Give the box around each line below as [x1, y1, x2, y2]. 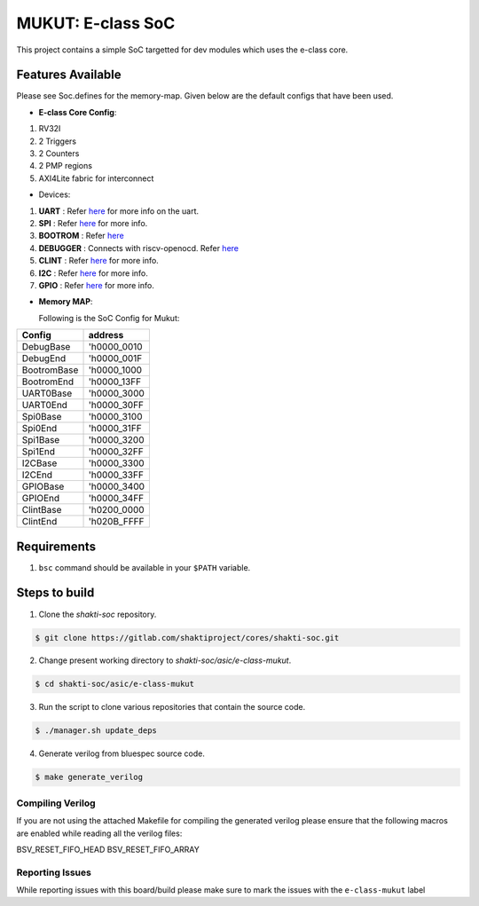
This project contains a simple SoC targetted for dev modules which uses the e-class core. [16, 44, 349, 55]
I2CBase [21, 457, 58, 469]
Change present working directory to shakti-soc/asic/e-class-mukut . [38, 655, 292, 666]
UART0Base [21, 387, 73, 399]
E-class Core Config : [38, 106, 117, 117]
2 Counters [38, 148, 80, 159]
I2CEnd [21, 469, 53, 481]
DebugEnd [21, 352, 67, 365]
